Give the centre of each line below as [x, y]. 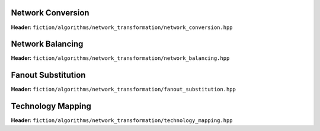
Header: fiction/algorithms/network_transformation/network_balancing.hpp [120, 58]
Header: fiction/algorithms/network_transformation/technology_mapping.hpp [122, 120]
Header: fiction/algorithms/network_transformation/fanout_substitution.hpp [124, 90]
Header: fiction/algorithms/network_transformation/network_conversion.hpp [122, 27]
